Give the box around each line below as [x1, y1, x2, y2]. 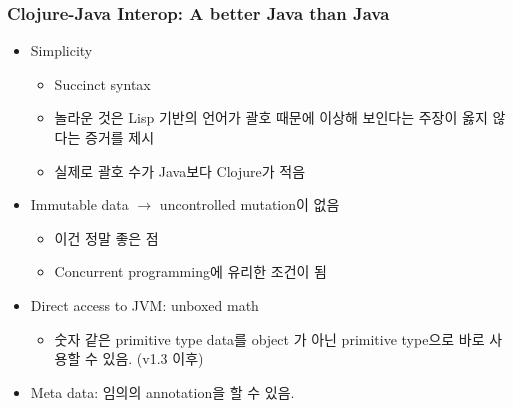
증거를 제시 [85, 127, 155, 147]
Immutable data [30, 194, 129, 215]
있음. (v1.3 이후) [102, 348, 204, 369]
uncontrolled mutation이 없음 [159, 194, 340, 215]
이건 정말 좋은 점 [54, 227, 159, 248]
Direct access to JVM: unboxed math [30, 294, 259, 315]
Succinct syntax [54, 73, 151, 94]
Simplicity [30, 40, 93, 61]
